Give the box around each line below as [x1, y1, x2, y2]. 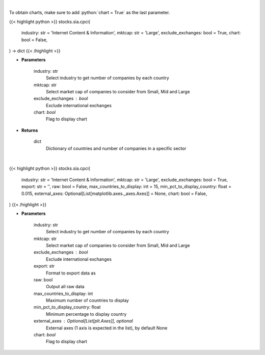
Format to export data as [46, 270, 96, 276]
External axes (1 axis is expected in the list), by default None [46, 325, 168, 331]
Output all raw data [46, 284, 84, 290]
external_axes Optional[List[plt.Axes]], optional [33, 318, 133, 324]
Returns [21, 127, 38, 133]
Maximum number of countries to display [46, 298, 129, 303]
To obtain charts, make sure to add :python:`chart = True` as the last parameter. [9, 10, 170, 16]
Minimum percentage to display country [46, 311, 127, 317]
